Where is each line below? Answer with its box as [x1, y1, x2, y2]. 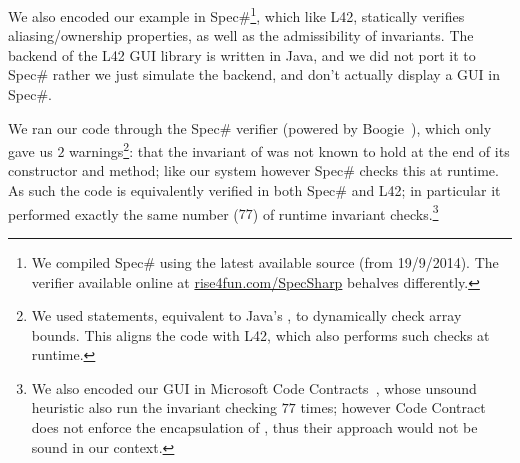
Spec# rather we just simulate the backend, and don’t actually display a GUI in [8, 64, 500, 85]
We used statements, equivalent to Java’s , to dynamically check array [31, 305, 462, 326]
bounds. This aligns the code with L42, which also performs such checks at [31, 324, 490, 345]
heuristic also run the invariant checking [31, 397, 278, 418]
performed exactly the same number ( [8, 203, 239, 224]
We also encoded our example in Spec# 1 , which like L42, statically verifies [8, 3, 465, 26]
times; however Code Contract [300, 397, 486, 418]
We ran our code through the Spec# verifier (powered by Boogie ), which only [8, 117, 492, 138]
